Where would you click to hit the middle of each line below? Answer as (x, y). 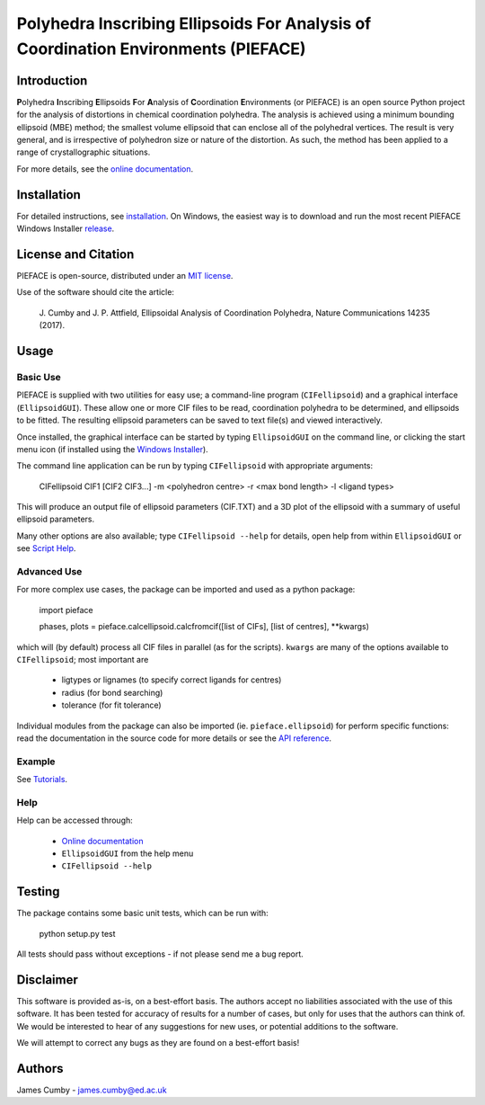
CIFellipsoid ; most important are (83, 659)
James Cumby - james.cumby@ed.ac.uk (92, 1090)
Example (36, 762)
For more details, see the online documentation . (105, 169)
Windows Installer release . (66, 228)
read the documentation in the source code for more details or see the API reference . (174, 738)
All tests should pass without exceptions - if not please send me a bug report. (160, 954)
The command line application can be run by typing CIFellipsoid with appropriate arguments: (194, 466)
